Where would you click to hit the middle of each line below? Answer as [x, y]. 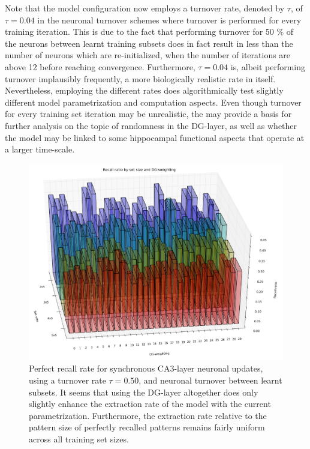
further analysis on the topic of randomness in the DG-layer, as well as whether [151, 125]
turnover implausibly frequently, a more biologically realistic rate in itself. [140, 78]
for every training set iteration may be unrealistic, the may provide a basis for [148, 114]
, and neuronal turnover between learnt [210, 380]
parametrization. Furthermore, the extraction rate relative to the [148, 415]
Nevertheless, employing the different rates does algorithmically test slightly [144, 90]
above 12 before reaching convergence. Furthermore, [100, 66]
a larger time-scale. [40, 149]
